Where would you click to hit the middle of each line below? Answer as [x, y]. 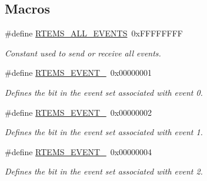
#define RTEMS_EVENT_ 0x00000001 [79, 73]
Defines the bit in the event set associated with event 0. [104, 92]
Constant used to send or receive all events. [83, 53]
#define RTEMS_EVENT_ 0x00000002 [79, 112]
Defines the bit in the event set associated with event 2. [104, 171]
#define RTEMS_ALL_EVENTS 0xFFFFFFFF [94, 33]
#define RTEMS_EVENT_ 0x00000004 [79, 151]
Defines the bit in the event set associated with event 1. [104, 132]
